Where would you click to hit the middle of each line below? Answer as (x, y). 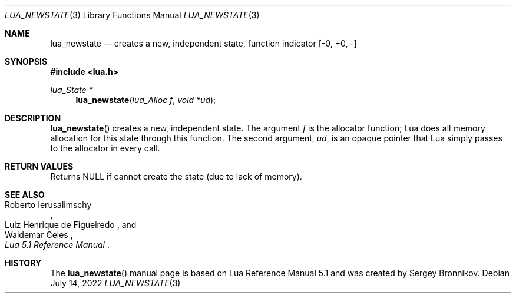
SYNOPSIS (26, 62)
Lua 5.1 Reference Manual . (57, 245)
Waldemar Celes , (39, 235)
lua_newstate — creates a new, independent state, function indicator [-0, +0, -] (204, 43)
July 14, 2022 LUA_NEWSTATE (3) (115, 283)
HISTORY (23, 263)
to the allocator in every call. (105, 148)
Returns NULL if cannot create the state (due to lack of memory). (176, 176)
